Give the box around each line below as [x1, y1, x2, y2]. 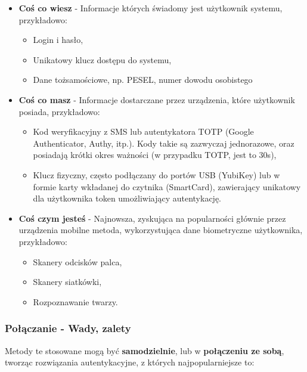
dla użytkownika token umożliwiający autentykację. [33, 192, 221, 204]
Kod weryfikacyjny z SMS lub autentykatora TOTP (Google [33, 125, 254, 138]
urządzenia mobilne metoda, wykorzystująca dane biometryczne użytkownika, [18, 224, 303, 236]
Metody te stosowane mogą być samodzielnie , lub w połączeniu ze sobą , [5, 344, 284, 356]
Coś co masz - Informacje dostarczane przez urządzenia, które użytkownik [18, 93, 295, 106]
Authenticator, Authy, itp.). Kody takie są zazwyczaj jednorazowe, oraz [33, 137, 294, 149]
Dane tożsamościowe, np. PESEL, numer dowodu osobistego [33, 73, 253, 86]
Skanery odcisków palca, [33, 255, 122, 268]
